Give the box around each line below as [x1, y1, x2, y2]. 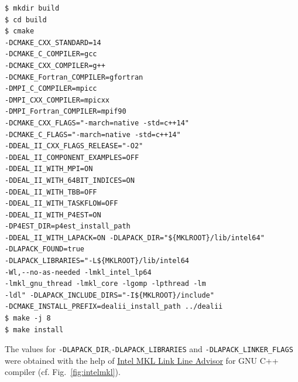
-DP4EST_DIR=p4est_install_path [5, 222, 131, 231]
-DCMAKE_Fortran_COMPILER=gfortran [5, 73, 143, 81]
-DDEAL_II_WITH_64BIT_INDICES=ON [5, 176, 135, 185]
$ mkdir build [5, 4, 60, 12]
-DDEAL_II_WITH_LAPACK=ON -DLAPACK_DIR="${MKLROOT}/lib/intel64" [5, 233, 265, 242]
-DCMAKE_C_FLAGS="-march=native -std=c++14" [5, 130, 181, 139]
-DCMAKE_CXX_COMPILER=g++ [5, 61, 105, 70]
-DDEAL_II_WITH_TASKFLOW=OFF [5, 199, 118, 208]
